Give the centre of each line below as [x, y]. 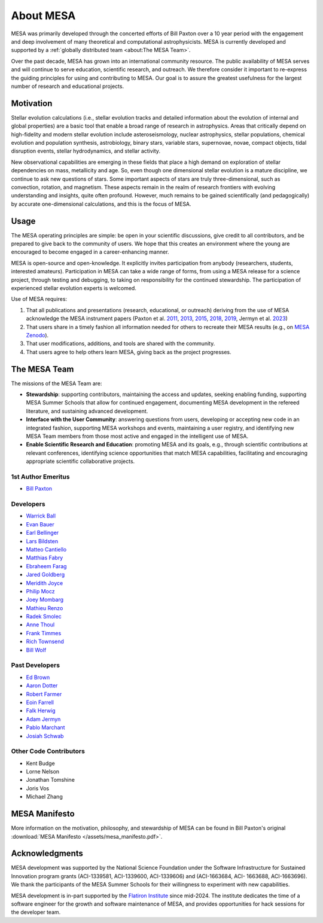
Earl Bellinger [42, 533]
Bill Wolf [36, 650]
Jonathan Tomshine [50, 780]
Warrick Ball [41, 516]
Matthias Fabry [45, 558]
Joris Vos [38, 788]
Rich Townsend [45, 642]
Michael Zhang [44, 797]
